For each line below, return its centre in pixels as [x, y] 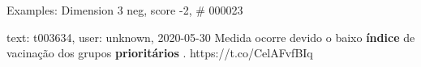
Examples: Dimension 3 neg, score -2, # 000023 [125, 10]
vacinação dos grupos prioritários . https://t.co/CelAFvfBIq [160, 53]
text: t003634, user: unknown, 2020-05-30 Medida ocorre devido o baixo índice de [211, 37]
